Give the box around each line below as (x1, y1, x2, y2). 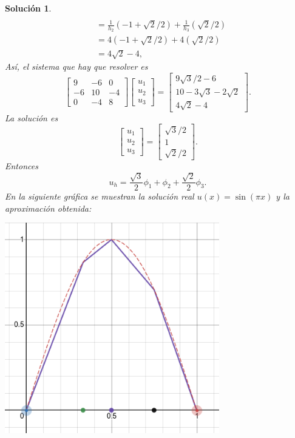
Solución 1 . (5, 2, 52, 14)
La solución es (5, 111, 58, 124)
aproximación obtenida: (5, 201, 92, 214)
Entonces (5, 159, 38, 172)
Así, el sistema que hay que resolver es (5, 60, 148, 73)
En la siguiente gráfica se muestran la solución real (5, 190, 194, 203)
